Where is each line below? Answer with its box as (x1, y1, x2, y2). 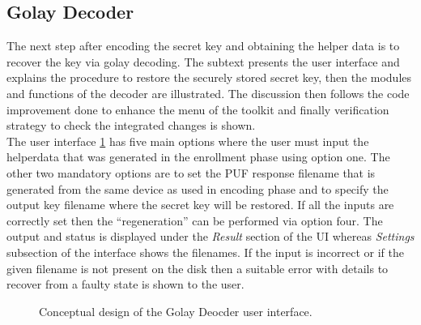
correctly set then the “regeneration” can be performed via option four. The (6, 212, 383, 229)
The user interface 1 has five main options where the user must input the (6, 132, 369, 149)
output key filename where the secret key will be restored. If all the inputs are (6, 196, 394, 213)
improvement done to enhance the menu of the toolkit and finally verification (6, 100, 389, 118)
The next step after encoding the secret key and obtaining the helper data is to (6, 37, 400, 54)
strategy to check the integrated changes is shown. (6, 117, 256, 134)
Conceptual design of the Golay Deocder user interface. (39, 302, 313, 319)
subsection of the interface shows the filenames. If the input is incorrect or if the (6, 243, 404, 260)
